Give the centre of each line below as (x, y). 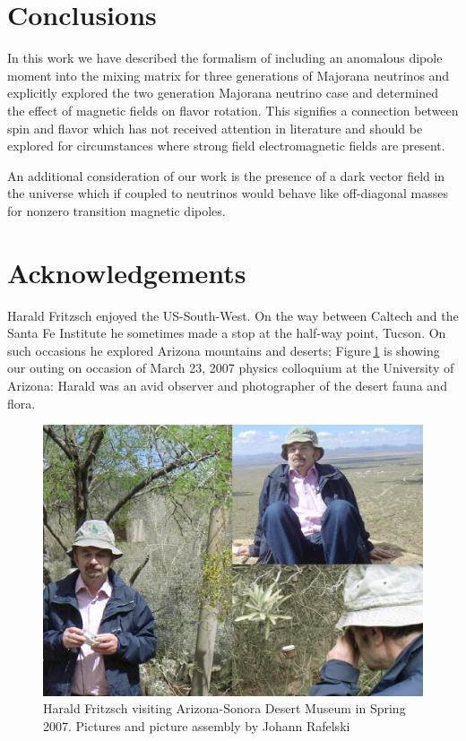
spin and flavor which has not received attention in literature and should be (215, 128)
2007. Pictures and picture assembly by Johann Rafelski (197, 726)
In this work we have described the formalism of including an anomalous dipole (225, 58)
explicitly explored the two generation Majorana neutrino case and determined (223, 93)
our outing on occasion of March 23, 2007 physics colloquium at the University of (231, 368)
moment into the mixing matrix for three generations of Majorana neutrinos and (229, 75)
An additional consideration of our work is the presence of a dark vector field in (226, 175)
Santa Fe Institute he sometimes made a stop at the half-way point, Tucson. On (227, 333)
